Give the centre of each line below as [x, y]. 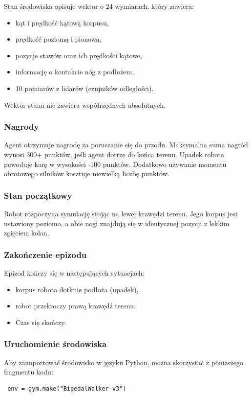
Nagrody [21, 127]
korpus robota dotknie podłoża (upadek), [77, 289]
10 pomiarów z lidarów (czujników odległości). [84, 88]
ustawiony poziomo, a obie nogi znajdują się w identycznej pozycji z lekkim [117, 223]
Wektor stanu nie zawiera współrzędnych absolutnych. [85, 105]
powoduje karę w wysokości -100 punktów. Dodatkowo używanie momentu [115, 164]
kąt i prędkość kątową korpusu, [62, 22]
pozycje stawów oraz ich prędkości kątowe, [79, 55]
